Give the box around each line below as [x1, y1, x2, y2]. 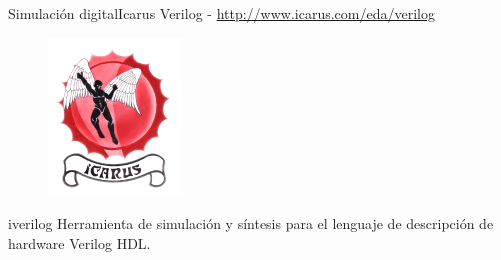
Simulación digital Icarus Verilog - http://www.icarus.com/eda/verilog [8, 3, 435, 23]
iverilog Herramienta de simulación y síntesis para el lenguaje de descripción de [8, 213, 494, 234]
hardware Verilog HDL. [8, 232, 151, 253]
